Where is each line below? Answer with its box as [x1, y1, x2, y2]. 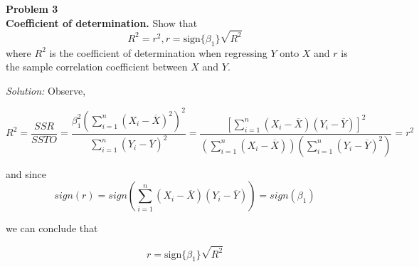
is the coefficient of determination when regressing [49, 45, 267, 60]
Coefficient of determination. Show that [6, 15, 198, 30]
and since [6, 166, 46, 181]
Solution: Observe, [6, 83, 86, 98]
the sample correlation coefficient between [6, 59, 188, 74]
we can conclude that [6, 221, 98, 236]
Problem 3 [6, 1, 58, 16]
